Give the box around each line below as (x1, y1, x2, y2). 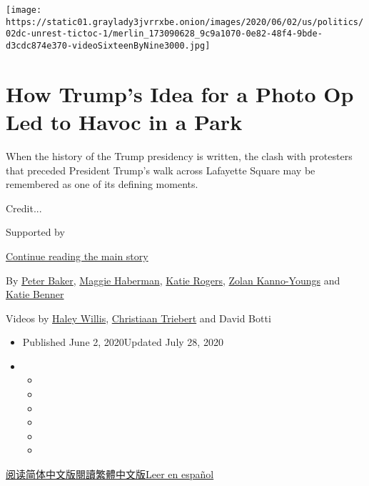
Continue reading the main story (6, 248, 148, 263)
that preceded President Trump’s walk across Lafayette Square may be (6, 162, 315, 177)
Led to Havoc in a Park (6, 107, 243, 136)
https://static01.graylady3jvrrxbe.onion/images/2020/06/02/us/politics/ (6, 16, 364, 27)
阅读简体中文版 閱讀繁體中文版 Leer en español (6, 467, 214, 482)
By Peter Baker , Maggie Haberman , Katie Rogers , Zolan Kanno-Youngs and (6, 272, 340, 287)
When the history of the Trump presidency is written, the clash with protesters (6, 148, 353, 163)
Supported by (6, 224, 65, 239)
